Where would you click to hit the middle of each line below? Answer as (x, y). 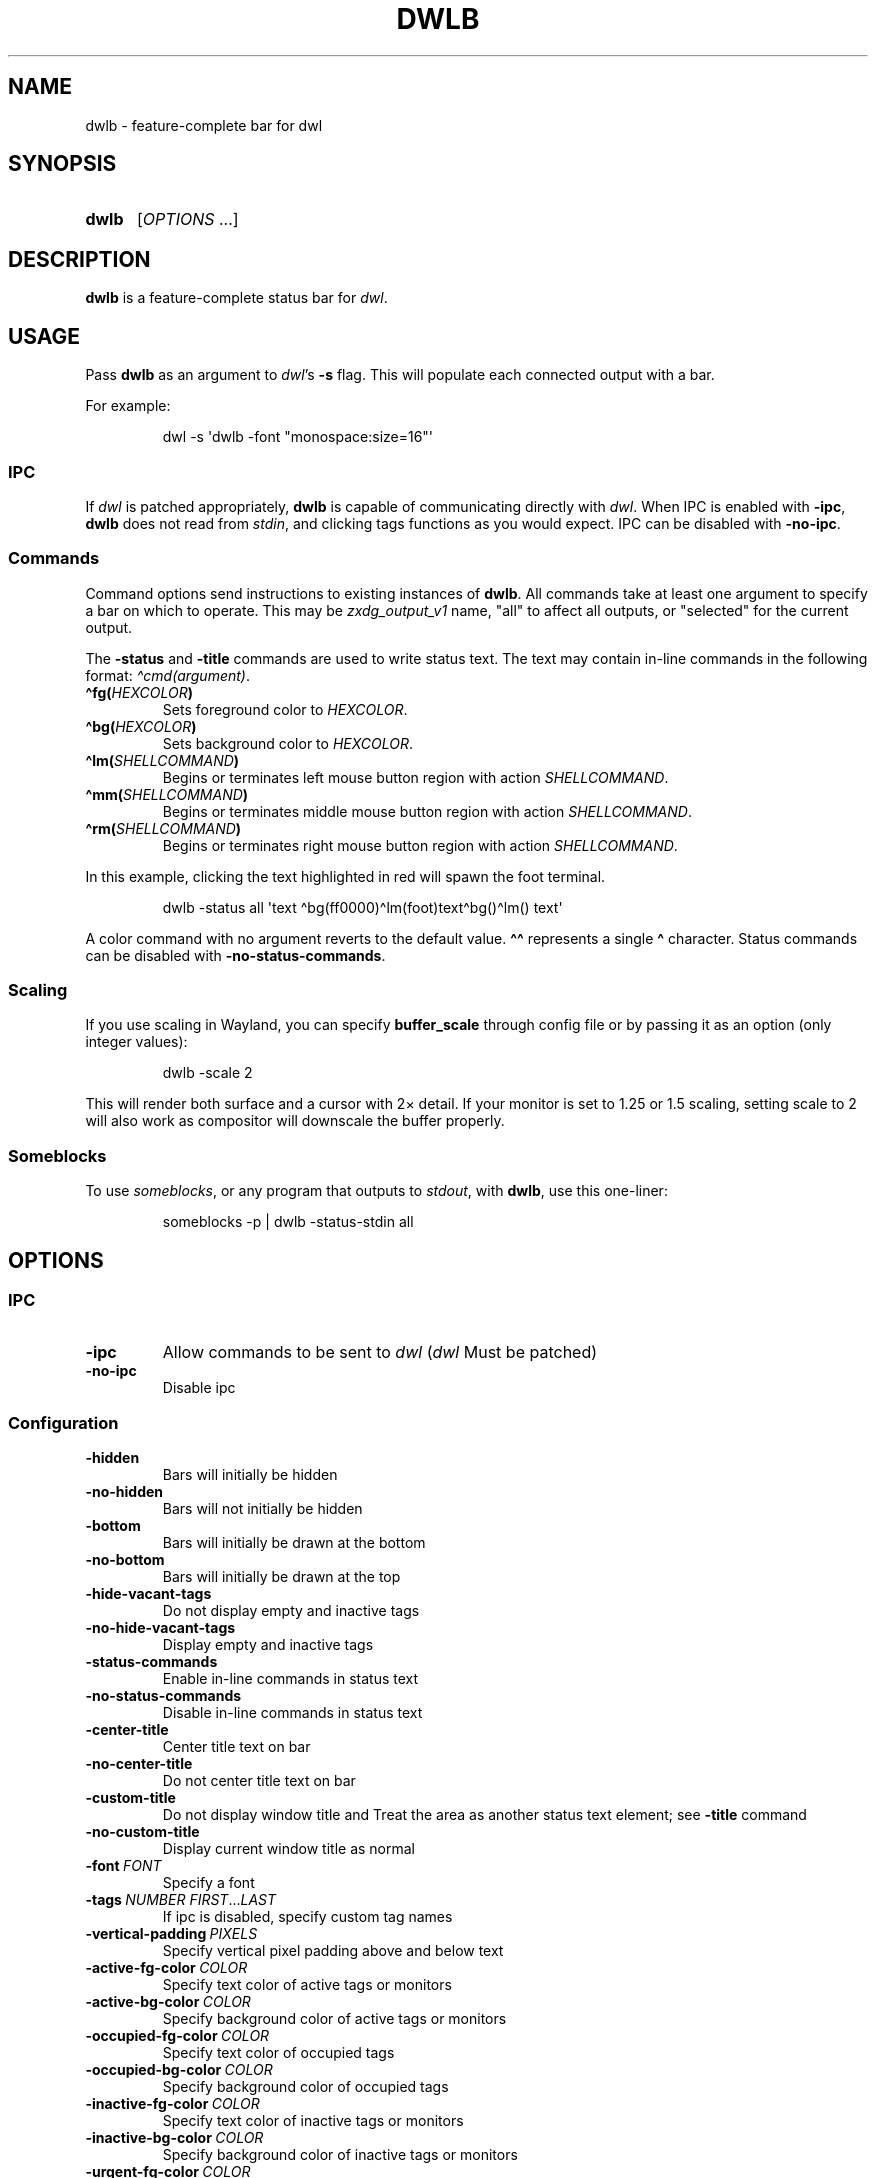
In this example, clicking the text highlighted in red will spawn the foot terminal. (345, 876)
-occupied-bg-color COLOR (179, 2070)
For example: (128, 406)
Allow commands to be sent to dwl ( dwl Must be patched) (380, 1352)
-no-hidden (124, 1492)
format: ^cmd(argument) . (167, 675)
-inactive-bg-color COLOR (174, 2138)
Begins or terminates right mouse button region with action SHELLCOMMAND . (420, 845)
